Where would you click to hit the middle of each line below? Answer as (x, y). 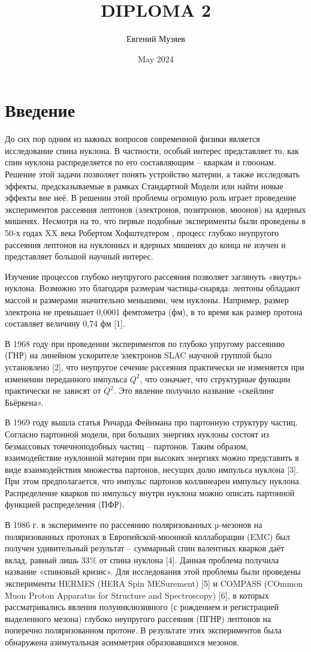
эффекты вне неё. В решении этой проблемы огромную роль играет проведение (151, 197)
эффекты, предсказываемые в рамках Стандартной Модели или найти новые (144, 185)
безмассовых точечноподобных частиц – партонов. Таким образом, (127, 446)
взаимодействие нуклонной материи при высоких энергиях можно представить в (152, 458)
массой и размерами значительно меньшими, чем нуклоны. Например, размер (147, 299)
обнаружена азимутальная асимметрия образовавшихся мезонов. (122, 642)
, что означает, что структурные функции (215, 378)
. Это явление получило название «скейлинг (194, 390)
